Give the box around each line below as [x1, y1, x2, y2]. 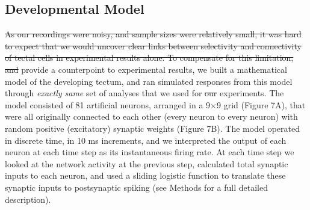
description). [5, 193, 51, 205]
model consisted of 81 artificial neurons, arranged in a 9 [5, 98, 211, 111]
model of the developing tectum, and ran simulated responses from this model [5, 75, 293, 87]
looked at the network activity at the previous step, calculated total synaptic [5, 157, 288, 170]
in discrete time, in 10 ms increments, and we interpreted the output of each [5, 134, 287, 146]
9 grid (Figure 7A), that [216, 98, 306, 111]
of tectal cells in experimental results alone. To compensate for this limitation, [5, 51, 294, 64]
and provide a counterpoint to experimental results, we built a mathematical [5, 63, 287, 75]
